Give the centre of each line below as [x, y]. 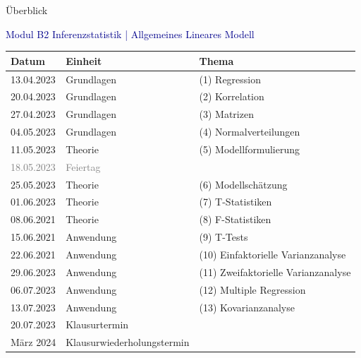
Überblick [27, 10]
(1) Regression [230, 79]
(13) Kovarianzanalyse [247, 307]
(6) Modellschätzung [243, 184]
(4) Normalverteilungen [250, 132]
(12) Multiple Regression [252, 289]
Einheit [84, 60]
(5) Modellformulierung [249, 149]
